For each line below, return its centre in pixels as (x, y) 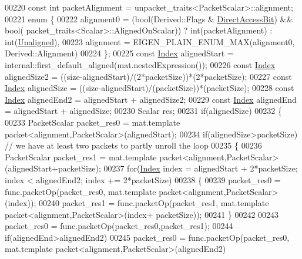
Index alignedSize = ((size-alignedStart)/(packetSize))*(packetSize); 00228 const (150, 88)
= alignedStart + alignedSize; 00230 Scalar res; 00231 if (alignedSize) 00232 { (143, 111)
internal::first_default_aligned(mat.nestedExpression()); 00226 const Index (140, 64)
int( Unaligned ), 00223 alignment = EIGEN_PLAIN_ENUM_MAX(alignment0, (150, 41)
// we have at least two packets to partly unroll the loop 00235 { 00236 (133, 145)
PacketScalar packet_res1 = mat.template (81, 157)
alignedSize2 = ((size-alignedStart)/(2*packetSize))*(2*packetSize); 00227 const (148, 76)
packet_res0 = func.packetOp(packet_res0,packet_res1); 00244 (119, 226)
